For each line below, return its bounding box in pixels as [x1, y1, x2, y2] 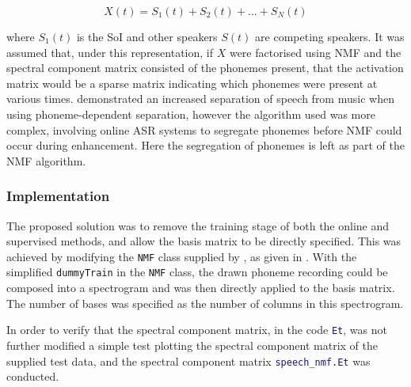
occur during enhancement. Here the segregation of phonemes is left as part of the [6, 137, 405, 154]
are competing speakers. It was [255, 28, 405, 44]
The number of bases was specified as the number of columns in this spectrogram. [6, 294, 404, 311]
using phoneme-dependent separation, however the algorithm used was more [6, 105, 375, 122]
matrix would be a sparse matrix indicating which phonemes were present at [6, 74, 378, 91]
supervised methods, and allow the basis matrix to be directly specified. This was [6, 233, 401, 249]
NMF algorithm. [6, 152, 86, 169]
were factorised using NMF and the [229, 44, 401, 60]
